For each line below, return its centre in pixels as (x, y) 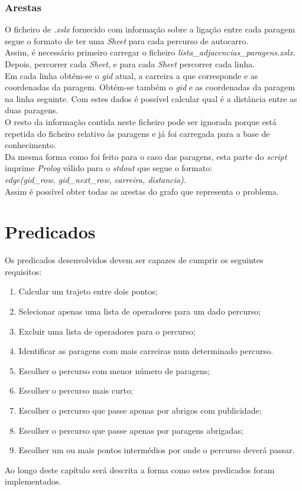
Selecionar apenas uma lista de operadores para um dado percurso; (140, 311)
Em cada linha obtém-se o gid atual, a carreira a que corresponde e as (131, 75)
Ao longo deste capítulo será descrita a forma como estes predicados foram (140, 469)
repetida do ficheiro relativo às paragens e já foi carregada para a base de (137, 133)
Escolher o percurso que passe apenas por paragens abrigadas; (131, 430)
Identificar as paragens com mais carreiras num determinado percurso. (146, 351)
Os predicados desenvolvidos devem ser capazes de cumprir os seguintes (134, 260)
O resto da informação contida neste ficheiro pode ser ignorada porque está (141, 121)
